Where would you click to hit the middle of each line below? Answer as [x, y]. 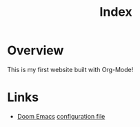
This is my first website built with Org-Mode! [70, 69]
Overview [36, 50]
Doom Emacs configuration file [61, 116]
